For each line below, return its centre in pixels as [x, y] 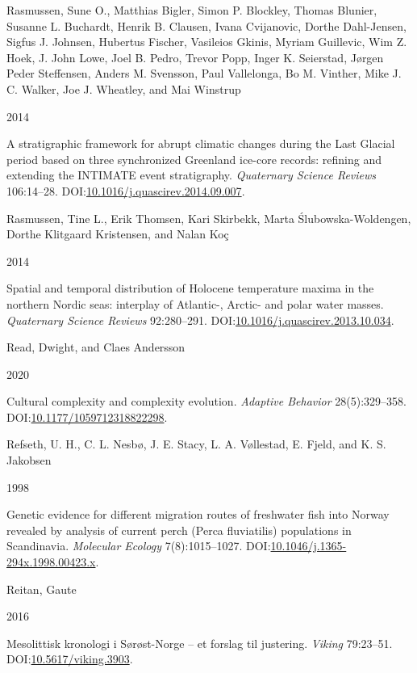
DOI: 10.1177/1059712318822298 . [87, 416]
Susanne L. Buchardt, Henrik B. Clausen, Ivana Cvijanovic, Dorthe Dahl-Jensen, [206, 25]
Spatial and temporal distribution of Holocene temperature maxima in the [190, 288]
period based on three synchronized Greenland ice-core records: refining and [194, 159]
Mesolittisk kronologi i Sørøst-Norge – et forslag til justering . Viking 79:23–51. [200, 643]
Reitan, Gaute [42, 589]
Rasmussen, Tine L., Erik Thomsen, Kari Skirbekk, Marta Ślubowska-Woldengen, [209, 218]
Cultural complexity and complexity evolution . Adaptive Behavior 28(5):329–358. [206, 401]
